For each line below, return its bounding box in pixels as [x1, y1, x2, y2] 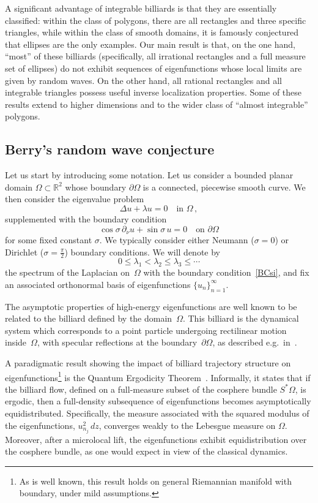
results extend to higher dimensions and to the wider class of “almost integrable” [5, 97, 308, 110]
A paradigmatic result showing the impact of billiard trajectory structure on [5, 356, 291, 369]
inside [5, 336, 27, 349]
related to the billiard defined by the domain [5, 312, 172, 325]
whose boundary [65, 180, 127, 193]
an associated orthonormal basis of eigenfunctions [5, 278, 191, 290]
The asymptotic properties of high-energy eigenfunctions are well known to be [5, 300, 297, 312]
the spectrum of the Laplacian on [5, 266, 130, 279]
